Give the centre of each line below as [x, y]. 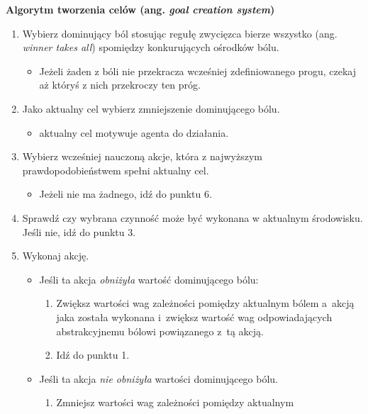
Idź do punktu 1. [93, 355]
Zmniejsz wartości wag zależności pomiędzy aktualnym [175, 402]
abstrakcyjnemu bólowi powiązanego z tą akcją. [160, 331]
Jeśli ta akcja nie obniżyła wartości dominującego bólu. [159, 378]
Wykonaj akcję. [56, 256]
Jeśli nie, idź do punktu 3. [79, 231]
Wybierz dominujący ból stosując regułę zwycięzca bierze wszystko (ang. [180, 33]
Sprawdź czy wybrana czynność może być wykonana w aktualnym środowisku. [193, 217]
